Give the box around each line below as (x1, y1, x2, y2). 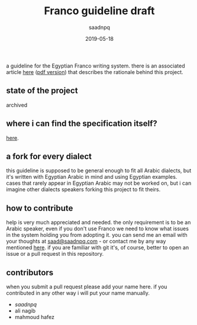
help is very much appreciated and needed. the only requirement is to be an (6, 219, 191, 226)
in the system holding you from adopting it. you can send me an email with (6, 231, 188, 239)
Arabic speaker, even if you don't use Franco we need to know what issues (6, 225, 189, 232)
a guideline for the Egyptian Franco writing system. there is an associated (6, 62, 185, 69)
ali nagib (14, 307, 36, 314)
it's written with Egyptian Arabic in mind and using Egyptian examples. (6, 173, 177, 181)
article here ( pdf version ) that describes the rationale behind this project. (6, 68, 183, 75)
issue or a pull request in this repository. (6, 250, 104, 258)
